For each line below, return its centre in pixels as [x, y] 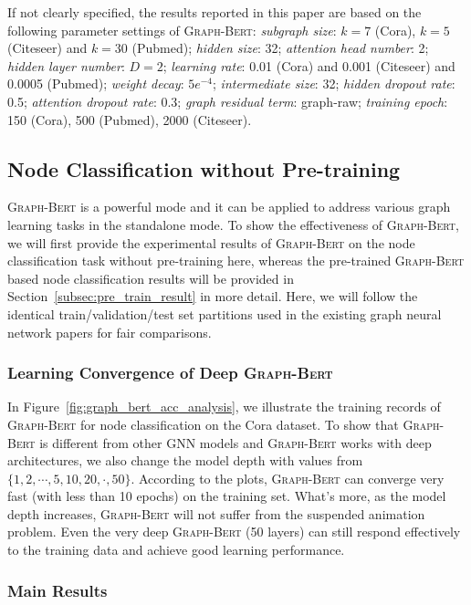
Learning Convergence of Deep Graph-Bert [170, 373]
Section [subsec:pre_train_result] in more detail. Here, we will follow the [213, 296]
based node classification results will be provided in [151, 278]
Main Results [58, 590]
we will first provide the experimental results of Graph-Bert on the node [211, 242]
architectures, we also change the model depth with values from [185, 460]
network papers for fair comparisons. [110, 332]
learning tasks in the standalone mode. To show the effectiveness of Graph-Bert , [233, 224]
